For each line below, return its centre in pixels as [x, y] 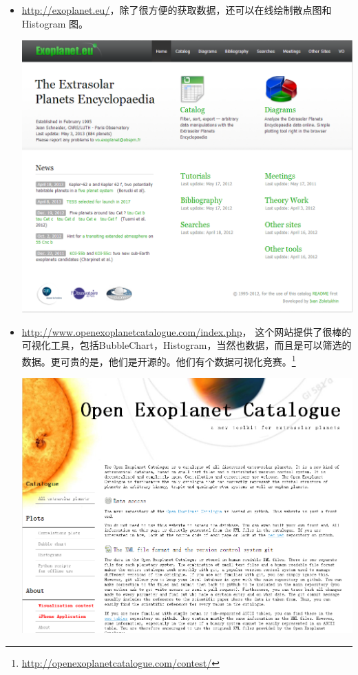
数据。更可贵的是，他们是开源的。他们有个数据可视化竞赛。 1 [159, 360]
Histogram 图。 [55, 23]
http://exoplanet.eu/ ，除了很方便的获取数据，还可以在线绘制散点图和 [177, 10]
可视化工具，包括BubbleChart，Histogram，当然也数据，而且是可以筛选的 [187, 345]
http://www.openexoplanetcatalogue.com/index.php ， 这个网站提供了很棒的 [187, 331]
